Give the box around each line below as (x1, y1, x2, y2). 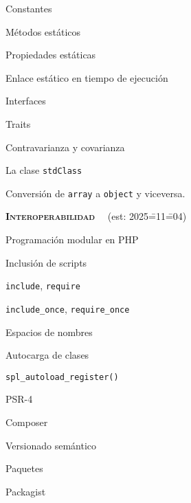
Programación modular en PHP (5, 232, 139, 247)
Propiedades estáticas (5, 47, 96, 62)
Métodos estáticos (5, 24, 81, 38)
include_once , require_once (5, 301, 130, 315)
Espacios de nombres (5, 324, 93, 339)
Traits (5, 116, 31, 131)
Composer (5, 415, 48, 429)
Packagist (5, 484, 46, 498)
